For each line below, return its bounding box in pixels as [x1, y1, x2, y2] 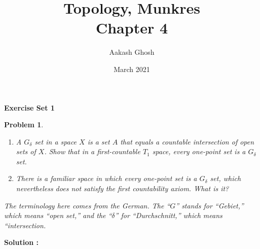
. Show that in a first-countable [44, 146, 140, 157]
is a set [87, 136, 110, 147]
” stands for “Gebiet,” [175, 200, 244, 210]
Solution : [4, 237, 39, 247]
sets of [16, 146, 36, 157]
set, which [210, 173, 241, 184]
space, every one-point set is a [152, 146, 246, 157]
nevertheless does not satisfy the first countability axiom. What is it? [16, 183, 229, 194]
